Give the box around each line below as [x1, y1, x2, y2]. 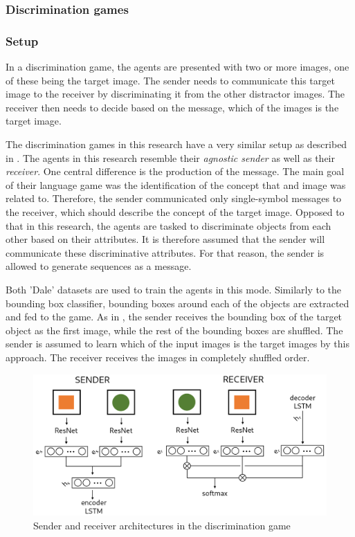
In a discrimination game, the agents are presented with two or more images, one [6, 60, 349, 74]
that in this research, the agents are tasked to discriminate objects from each [6, 218, 331, 233]
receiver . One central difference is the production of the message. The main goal [6, 164, 345, 179]
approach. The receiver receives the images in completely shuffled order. [6, 349, 310, 364]
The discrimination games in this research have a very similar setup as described [6, 137, 347, 152]
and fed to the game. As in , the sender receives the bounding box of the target [6, 309, 343, 324]
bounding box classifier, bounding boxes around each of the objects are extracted [6, 295, 349, 310]
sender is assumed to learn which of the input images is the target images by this [6, 336, 349, 351]
